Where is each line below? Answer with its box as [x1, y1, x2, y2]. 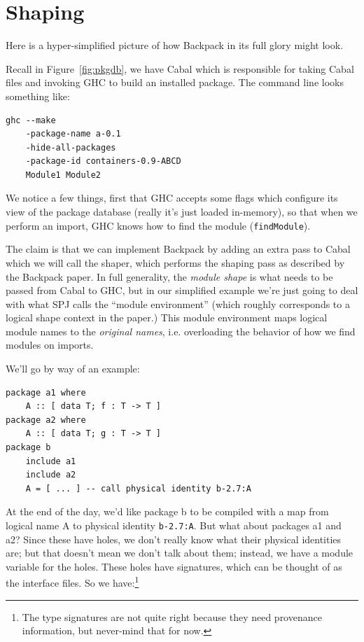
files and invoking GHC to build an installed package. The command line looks [6, 75, 344, 90]
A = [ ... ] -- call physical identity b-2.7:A [25, 483, 251, 494]
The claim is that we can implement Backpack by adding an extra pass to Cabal [6, 242, 351, 256]
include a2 [25, 470, 76, 480]
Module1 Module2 [25, 169, 101, 180]
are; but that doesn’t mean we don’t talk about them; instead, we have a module [6, 545, 353, 560]
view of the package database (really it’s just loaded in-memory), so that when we [6, 204, 358, 219]
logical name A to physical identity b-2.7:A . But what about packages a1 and [6, 518, 342, 532]
